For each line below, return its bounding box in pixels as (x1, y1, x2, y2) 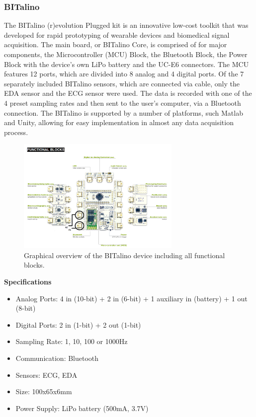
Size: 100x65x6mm (15, 386, 72, 397)
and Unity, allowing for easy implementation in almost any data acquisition (4, 117, 234, 128)
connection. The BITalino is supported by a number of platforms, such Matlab (4, 107, 243, 118)
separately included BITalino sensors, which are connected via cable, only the (4, 78, 240, 88)
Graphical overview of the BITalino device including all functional (24, 250, 225, 260)
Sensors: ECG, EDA (15, 369, 78, 380)
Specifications (4, 276, 52, 286)
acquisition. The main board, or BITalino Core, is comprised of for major (4, 39, 227, 50)
